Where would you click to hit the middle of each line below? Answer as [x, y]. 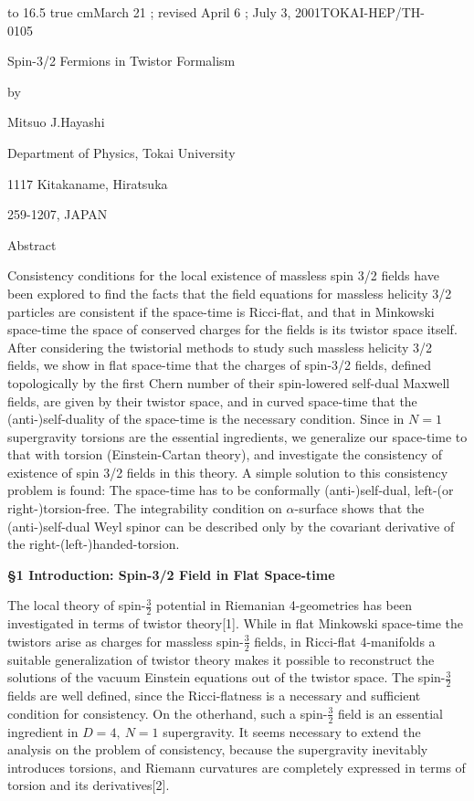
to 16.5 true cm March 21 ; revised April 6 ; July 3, [149, 12]
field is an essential [390, 713]
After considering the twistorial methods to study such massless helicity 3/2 [220, 347]
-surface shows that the [359, 508]
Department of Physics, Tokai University [121, 152]
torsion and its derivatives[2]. [89, 785]
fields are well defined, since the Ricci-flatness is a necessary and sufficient [214, 696]
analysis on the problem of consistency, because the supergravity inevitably [218, 749]
